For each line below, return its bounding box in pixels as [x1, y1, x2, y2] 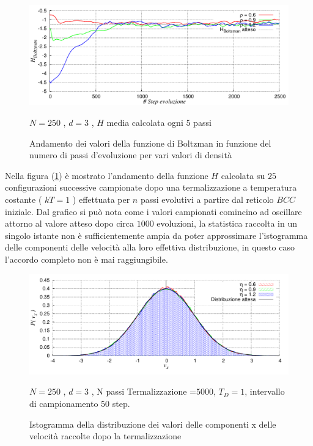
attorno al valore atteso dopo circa [5, 217, 134, 230]
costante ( [5, 192, 42, 205]
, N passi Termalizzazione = [91, 385, 196, 398]
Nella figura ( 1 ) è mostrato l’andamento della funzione [5, 169, 208, 181]
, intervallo [245, 385, 285, 398]
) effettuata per [72, 192, 130, 205]
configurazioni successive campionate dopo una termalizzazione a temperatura [5, 181, 297, 194]
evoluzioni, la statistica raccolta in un [156, 217, 297, 230]
